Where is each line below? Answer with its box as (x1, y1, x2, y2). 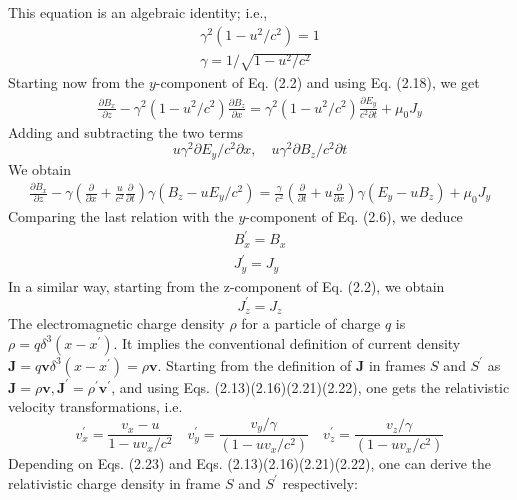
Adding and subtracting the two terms (8, 121, 244, 142)
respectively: (282, 472, 359, 493)
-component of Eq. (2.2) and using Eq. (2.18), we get (155, 72, 480, 93)
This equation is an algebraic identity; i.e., (8, 2, 268, 22)
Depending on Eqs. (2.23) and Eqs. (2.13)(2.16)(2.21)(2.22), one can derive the (8, 453, 492, 474)
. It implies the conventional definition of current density (113, 332, 461, 353)
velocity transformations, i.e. (8, 396, 183, 417)
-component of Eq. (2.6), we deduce (245, 206, 463, 227)
